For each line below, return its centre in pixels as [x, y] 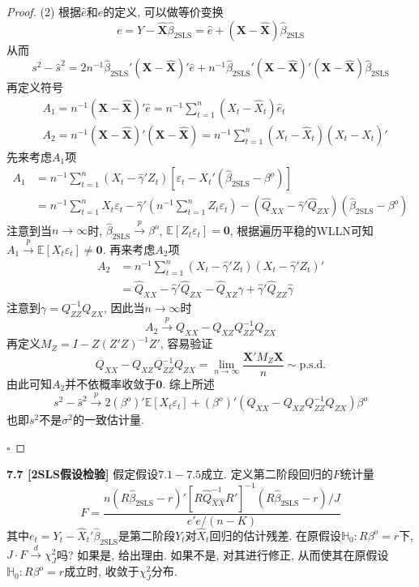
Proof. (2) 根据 [44, 11]
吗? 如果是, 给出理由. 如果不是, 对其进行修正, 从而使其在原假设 [223, 554]
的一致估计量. [108, 420]
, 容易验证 [186, 343]
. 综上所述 [188, 383]
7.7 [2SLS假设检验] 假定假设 [83, 474]
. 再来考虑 [129, 249]
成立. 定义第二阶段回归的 [267, 474]
